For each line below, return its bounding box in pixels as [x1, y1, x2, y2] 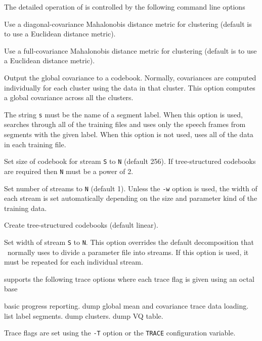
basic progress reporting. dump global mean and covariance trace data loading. [4, 300, 249, 311]
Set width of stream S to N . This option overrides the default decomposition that [4, 236, 254, 247]
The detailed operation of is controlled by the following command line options [4, 2, 245, 12]
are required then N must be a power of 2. [4, 165, 134, 176]
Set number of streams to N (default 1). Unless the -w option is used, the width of [4, 183, 257, 193]
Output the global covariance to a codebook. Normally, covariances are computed [4, 72, 256, 82]
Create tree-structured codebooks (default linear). [4, 220, 158, 230]
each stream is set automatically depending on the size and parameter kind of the [4, 193, 257, 203]
